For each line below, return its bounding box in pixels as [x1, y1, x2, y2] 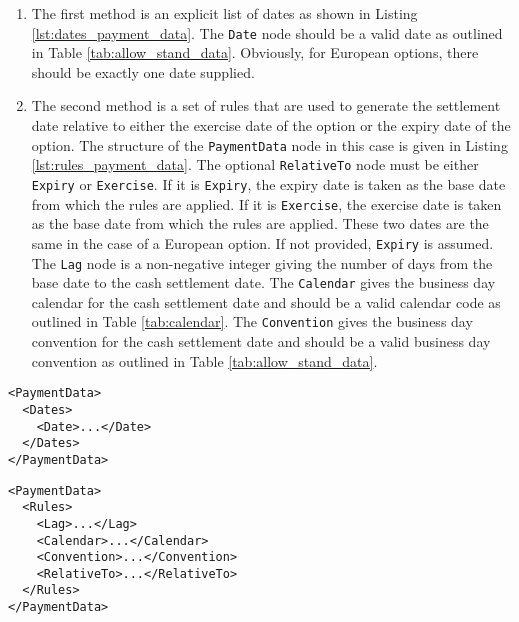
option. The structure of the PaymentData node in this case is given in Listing [31, 134, 508, 155]
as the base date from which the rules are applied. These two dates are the [31, 213, 489, 234]
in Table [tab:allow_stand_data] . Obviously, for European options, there [31, 42, 479, 63]
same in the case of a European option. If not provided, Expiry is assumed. [31, 232, 494, 253]
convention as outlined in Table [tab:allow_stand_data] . [31, 350, 378, 371]
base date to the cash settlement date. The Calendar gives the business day [31, 272, 496, 293]
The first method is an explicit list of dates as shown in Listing [31, 3, 418, 23]
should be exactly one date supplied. [31, 61, 255, 82]
